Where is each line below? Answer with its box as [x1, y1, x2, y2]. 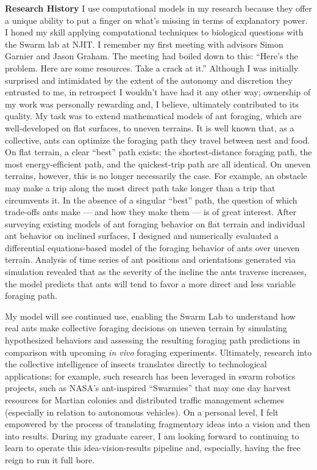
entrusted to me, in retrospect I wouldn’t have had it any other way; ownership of [5, 86, 311, 98]
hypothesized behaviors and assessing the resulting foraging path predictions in [5, 334, 301, 347]
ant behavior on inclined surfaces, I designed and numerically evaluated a [5, 229, 279, 242]
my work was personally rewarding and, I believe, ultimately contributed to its [5, 97, 299, 110]
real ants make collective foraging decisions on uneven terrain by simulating [5, 321, 287, 334]
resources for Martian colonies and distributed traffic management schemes [5, 394, 284, 406]
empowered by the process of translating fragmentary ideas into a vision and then [5, 417, 310, 430]
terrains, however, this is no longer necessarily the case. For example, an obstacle [5, 169, 307, 182]
